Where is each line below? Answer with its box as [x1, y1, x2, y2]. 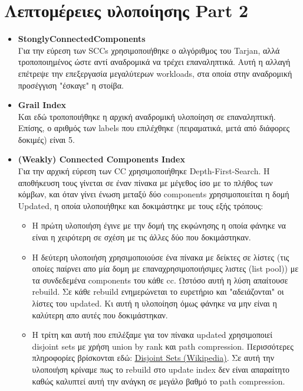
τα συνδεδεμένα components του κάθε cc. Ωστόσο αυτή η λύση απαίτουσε [32, 273, 288, 286]
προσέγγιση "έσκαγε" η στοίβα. [18, 79, 124, 91]
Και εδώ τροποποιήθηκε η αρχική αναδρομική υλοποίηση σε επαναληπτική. [18, 110, 276, 122]
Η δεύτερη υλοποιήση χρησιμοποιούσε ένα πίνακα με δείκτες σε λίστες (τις [32, 250, 289, 263]
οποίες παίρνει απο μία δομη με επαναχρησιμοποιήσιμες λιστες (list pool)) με [32, 262, 299, 275]
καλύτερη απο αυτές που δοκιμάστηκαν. [32, 308, 168, 321]
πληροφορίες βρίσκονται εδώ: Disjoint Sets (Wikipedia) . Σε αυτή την [32, 351, 274, 364]
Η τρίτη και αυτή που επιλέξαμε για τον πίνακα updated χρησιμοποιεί [32, 328, 273, 341]
